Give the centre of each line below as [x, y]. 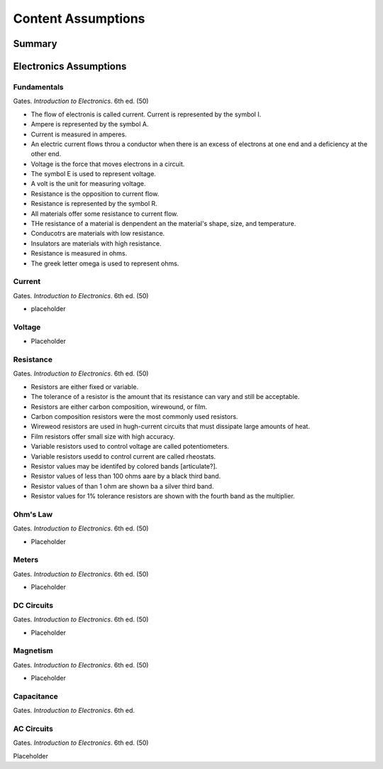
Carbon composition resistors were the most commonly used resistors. [134, 416]
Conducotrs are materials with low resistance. [98, 234]
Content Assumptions [79, 18]
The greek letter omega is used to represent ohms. [105, 263]
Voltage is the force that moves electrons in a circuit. [108, 164]
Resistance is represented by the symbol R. [94, 204]
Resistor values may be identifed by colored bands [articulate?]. [124, 466]
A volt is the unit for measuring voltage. [88, 184]
